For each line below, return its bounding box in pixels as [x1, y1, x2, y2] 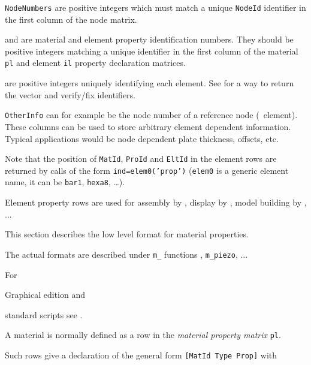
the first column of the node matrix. [5, 13, 137, 25]
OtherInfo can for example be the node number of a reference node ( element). [5, 108, 298, 121]
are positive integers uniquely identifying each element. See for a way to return [5, 77, 294, 89]
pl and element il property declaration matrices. [5, 56, 186, 69]
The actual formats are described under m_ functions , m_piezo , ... [5, 248, 248, 260]
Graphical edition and [5, 288, 85, 301]
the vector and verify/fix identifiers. [5, 88, 135, 101]
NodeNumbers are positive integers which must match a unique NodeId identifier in [5, 1, 306, 13]
